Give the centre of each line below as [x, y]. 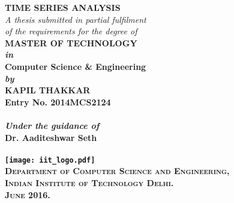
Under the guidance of [52, 125]
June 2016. [28, 194]
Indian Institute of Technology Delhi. [89, 182]
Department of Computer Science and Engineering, [117, 171]
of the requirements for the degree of [71, 31]
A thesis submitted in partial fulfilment [76, 19]
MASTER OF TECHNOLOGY [71, 42]
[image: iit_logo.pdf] [50, 160]
